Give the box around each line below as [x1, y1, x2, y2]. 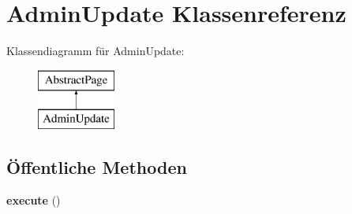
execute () [6, 192, 61, 208]
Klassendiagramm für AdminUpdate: [6, 42, 185, 59]
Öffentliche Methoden [6, 155, 187, 179]
